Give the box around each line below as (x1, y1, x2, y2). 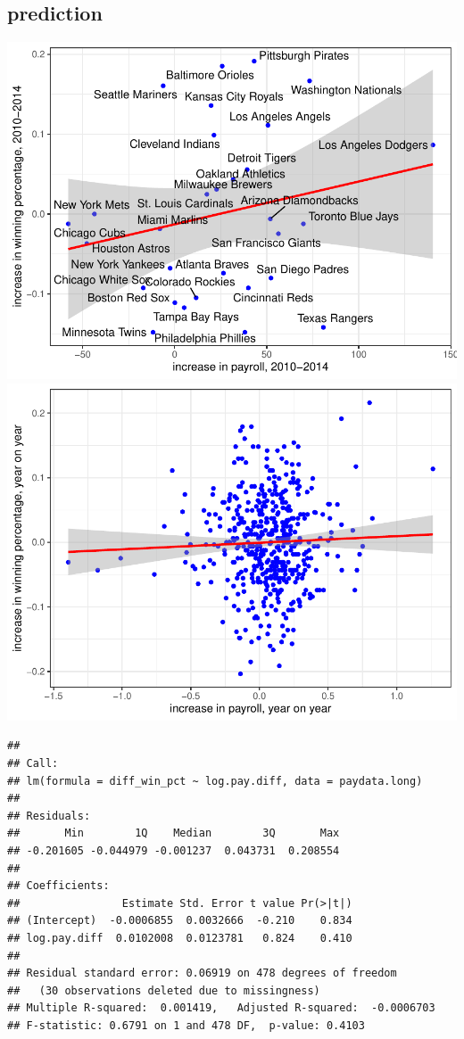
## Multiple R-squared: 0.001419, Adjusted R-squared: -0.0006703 (7, 1002, 435, 1015)
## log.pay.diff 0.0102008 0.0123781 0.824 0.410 (7, 931, 352, 944)
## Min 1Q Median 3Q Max (7, 827, 340, 840)
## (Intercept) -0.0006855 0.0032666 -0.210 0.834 (7, 914, 352, 928)
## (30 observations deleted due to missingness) (7, 984, 320, 997)
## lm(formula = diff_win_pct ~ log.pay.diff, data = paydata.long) (7, 774, 423, 787)
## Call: (7, 756, 59, 770)
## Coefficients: (7, 879, 110, 893)
